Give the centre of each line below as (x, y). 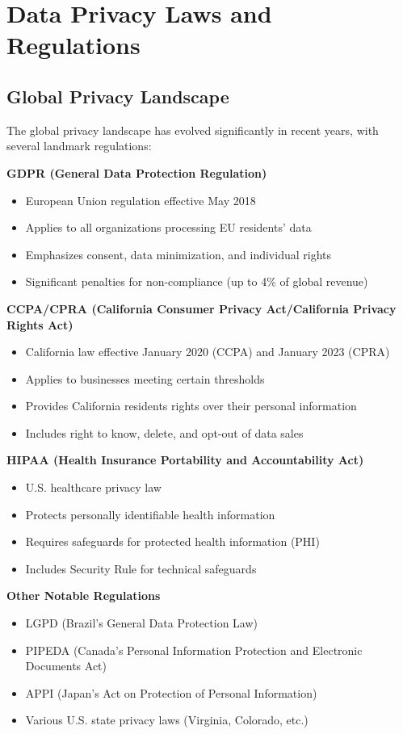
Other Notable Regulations (84, 596)
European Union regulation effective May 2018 (141, 200)
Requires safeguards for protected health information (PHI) (172, 541)
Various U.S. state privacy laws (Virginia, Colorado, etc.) (167, 720)
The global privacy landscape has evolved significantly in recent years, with (193, 130)
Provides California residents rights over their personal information (191, 406)
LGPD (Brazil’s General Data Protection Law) (141, 623)
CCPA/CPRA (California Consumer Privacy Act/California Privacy (201, 308)
